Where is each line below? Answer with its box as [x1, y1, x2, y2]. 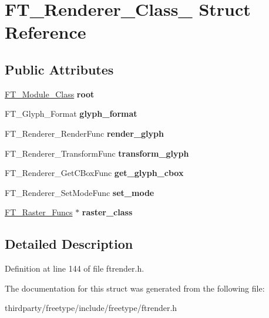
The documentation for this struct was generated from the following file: [5, 282, 265, 294]
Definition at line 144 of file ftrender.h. [5, 262, 144, 275]
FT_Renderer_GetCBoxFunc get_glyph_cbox [5, 167, 184, 179]
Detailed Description [5, 235, 133, 253]
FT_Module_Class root [5, 87, 95, 100]
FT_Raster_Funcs [5, 206, 73, 218]
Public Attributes [5, 60, 114, 78]
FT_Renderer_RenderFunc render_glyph [5, 127, 164, 139]
